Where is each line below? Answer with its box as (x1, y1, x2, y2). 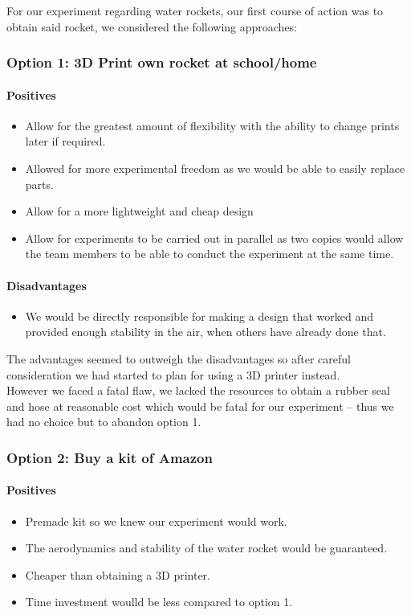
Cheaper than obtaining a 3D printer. (25, 566, 210, 583)
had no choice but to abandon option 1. (6, 413, 201, 430)
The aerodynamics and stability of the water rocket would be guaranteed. (25, 539, 388, 556)
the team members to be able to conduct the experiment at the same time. (25, 245, 394, 262)
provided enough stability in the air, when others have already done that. (25, 323, 386, 340)
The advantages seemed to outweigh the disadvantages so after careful (6, 350, 351, 367)
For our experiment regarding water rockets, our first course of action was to (6, 2, 384, 18)
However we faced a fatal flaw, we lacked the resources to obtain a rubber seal (6, 382, 390, 399)
